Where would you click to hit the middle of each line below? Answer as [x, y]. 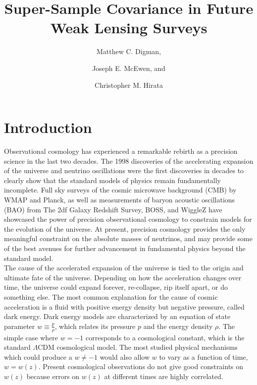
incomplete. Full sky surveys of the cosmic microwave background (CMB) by [120, 190]
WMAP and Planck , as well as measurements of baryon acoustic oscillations [120, 199]
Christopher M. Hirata [129, 85]
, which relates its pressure [95, 326]
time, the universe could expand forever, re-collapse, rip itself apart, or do [116, 287]
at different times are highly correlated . [164, 376]
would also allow [125, 356]
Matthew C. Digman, [129, 51]
